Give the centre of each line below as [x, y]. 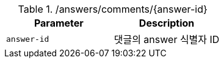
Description [167, 23]
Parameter [59, 23]
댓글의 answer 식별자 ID [167, 39]
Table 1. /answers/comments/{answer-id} [113, 9]
